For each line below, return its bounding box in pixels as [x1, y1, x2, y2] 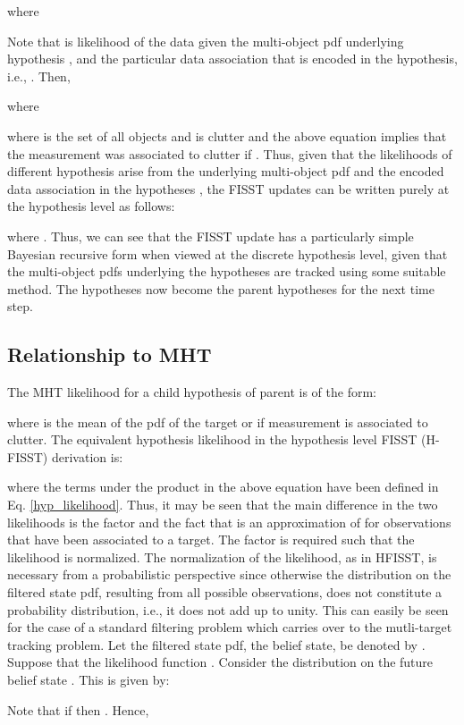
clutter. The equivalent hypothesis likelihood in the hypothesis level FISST [7, 430, 418, 449]
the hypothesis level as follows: [7, 197, 175, 215]
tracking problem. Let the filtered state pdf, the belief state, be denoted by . [7, 635, 426, 653]
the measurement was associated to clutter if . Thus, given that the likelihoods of [7, 144, 452, 163]
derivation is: [51, 447, 123, 466]
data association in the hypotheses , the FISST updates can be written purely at [7, 179, 450, 198]
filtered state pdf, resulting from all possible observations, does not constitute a [7, 583, 443, 602]
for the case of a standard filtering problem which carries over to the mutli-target [7, 618, 452, 636]
